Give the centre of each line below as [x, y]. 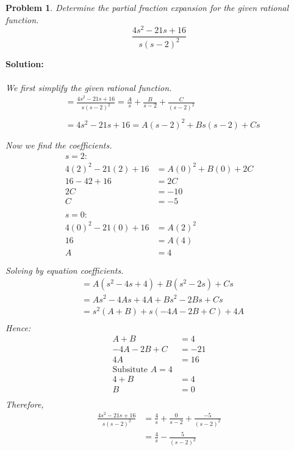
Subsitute [130, 370]
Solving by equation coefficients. [65, 270]
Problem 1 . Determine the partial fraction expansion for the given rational [147, 7]
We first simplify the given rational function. [89, 87]
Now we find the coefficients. [59, 145]
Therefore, [25, 404]
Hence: [18, 327]
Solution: [25, 63]
